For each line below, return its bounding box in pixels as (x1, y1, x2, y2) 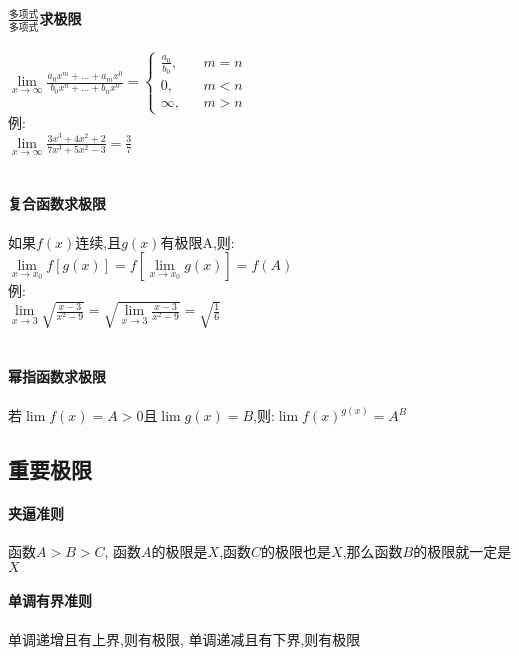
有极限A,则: (160, 231, 235, 252)
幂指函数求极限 (8, 366, 106, 387)
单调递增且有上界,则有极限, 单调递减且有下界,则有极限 (8, 628, 361, 649)
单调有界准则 (8, 590, 92, 611)
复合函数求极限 (8, 193, 106, 214)
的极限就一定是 (413, 541, 512, 562)
